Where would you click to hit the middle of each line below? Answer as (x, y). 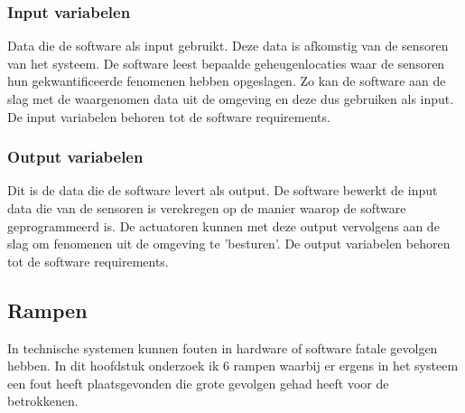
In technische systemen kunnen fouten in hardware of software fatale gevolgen (223, 347)
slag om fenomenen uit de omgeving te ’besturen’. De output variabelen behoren (229, 244)
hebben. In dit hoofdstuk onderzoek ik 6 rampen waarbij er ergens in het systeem (233, 366)
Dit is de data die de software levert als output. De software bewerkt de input (223, 190)
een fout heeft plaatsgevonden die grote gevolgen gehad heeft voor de (198, 383)
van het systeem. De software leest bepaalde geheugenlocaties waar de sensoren (226, 63)
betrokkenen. (43, 401)
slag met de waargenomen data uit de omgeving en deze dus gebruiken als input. (231, 99)
